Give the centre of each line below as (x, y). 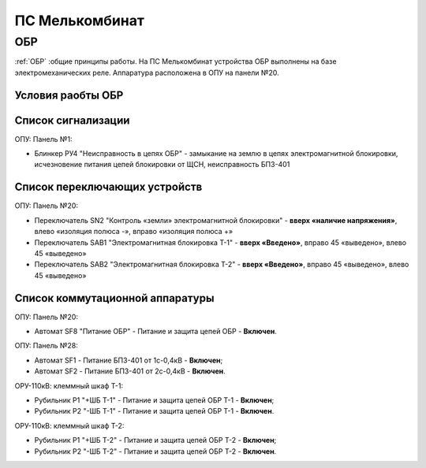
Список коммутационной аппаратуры (114, 298)
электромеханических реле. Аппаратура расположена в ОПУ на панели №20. (147, 72)
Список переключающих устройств (108, 187)
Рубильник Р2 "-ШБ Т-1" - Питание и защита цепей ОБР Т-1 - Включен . (154, 411)
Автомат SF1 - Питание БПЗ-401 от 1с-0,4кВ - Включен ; (129, 360)
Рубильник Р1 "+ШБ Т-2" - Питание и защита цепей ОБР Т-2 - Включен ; (155, 440)
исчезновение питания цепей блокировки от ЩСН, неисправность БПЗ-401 (162, 165)
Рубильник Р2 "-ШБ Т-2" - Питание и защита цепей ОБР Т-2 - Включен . (155, 451)
